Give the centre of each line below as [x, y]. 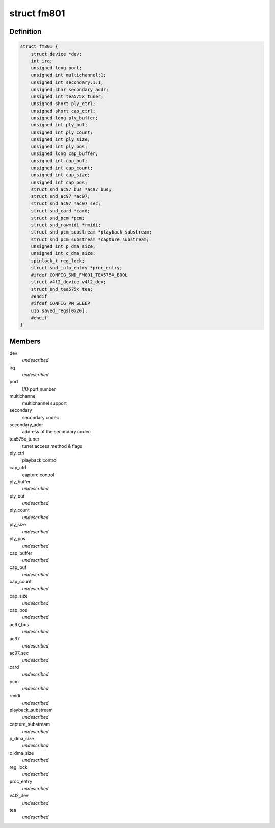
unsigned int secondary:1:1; [67, 82]
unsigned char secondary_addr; [70, 89]
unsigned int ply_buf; [59, 125]
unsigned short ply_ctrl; [63, 104]
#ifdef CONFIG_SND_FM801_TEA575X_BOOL [79, 275]
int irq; [42, 61]
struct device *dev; [57, 54]
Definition [25, 31]
